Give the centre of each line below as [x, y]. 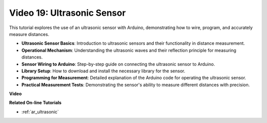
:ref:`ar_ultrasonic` [40, 112]
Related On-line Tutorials [35, 103]
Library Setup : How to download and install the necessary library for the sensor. [103, 71]
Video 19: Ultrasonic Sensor [67, 13]
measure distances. [29, 34]
